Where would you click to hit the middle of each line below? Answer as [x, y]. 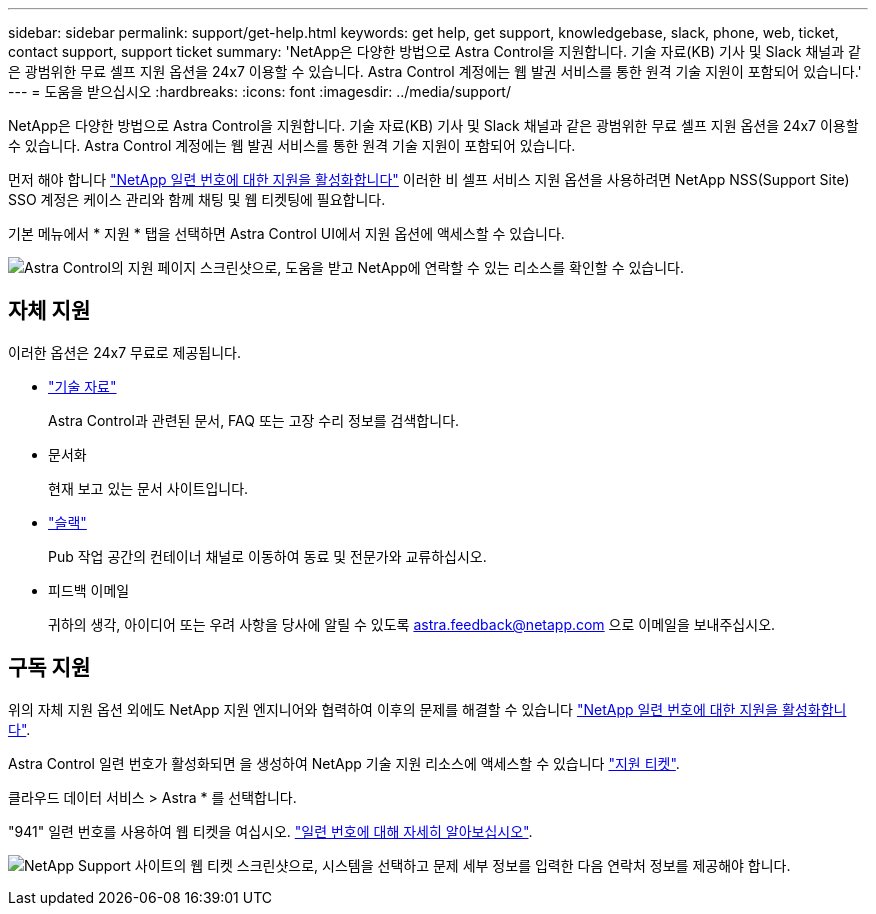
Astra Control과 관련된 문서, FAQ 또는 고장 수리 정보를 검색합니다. [254, 420]
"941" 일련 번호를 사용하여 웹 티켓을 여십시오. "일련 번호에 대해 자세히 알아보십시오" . [270, 831]
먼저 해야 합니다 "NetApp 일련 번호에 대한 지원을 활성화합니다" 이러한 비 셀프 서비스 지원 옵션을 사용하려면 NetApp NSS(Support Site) [429, 179]
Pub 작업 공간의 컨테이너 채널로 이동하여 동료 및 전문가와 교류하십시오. [267, 556]
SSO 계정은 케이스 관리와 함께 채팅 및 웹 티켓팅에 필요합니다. [197, 199]
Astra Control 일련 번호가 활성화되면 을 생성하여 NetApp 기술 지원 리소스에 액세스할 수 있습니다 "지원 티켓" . [344, 763]
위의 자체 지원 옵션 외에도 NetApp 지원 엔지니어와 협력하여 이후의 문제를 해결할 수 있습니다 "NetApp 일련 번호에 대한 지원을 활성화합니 [427, 709]
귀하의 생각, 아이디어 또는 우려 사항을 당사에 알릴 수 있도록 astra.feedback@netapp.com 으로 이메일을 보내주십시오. [412, 624]
